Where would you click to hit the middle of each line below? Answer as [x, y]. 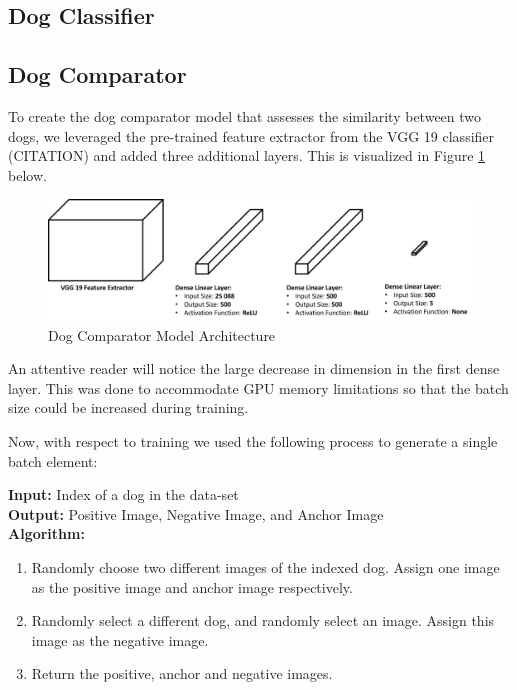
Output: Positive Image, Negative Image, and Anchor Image [196, 513]
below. [27, 174]
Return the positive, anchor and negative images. [182, 673]
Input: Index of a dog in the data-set [123, 494]
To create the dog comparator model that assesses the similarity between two [245, 115]
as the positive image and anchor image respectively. [192, 586]
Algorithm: [46, 533]
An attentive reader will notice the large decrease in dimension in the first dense [254, 368]
